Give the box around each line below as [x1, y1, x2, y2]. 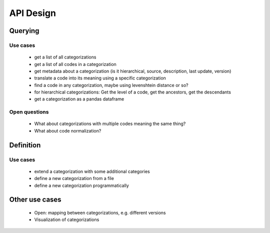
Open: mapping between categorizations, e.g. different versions [34, 209, 166, 215]
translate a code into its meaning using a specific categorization [34, 75, 166, 81]
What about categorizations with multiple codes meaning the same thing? [34, 120, 186, 127]
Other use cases [9, 195, 62, 204]
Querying [9, 26, 39, 35]
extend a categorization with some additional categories [34, 168, 150, 174]
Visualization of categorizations [34, 216, 99, 222]
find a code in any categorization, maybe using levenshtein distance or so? [34, 82, 188, 88]
